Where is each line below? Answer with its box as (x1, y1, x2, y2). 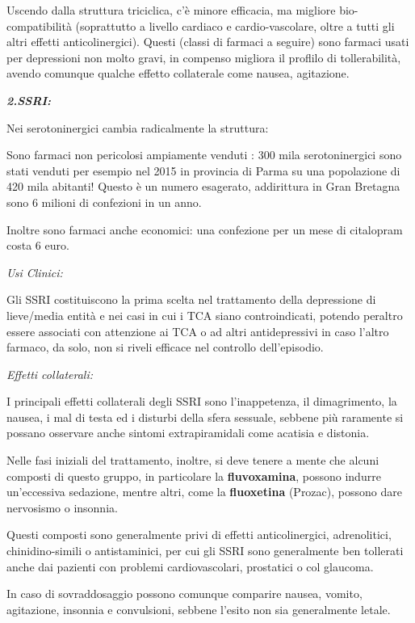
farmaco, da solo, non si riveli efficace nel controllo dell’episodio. (6, 339, 324, 356)
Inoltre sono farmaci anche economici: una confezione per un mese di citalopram (6, 221, 403, 238)
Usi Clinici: (6, 263, 63, 280)
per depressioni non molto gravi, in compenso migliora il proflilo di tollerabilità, (6, 48, 401, 65)
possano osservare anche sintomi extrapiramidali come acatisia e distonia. (6, 424, 370, 441)
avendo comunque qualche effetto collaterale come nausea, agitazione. (6, 65, 350, 82)
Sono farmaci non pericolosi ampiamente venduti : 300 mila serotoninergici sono (6, 146, 402, 163)
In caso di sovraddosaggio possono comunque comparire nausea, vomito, (6, 585, 363, 602)
